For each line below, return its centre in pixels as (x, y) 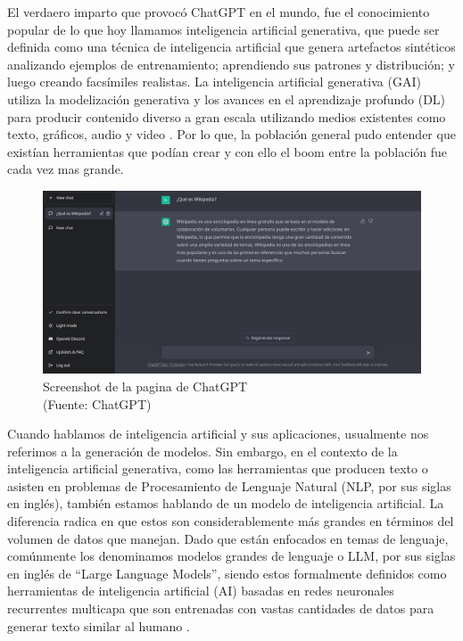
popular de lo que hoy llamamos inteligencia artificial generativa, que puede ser (223, 29)
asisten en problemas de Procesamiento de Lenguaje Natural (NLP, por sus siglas (229, 485)
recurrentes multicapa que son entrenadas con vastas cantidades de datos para (221, 608)
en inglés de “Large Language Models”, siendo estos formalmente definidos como (227, 573)
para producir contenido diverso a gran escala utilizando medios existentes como (227, 116)
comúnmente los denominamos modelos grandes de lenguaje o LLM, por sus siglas (231, 556)
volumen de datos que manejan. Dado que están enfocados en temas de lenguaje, (228, 538)
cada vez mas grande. (66, 169)
